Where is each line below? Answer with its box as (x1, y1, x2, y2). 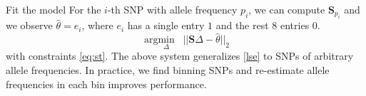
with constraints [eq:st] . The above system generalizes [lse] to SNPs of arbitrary (6, 48, 354, 63)
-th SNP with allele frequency (107, 2, 238, 16)
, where (81, 18, 113, 33)
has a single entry (127, 18, 205, 33)
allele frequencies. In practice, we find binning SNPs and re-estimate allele (6, 63, 330, 78)
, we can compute (248, 2, 325, 16)
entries (280, 18, 310, 33)
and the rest (215, 18, 269, 33)
